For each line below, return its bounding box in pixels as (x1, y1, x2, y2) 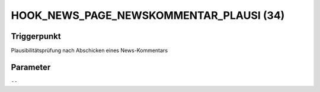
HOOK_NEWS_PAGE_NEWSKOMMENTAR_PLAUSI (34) (11, 9, 285, 22)
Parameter (11, 62, 51, 72)
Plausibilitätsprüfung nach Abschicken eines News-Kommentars (11, 47, 168, 54)
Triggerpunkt (11, 31, 62, 41)
